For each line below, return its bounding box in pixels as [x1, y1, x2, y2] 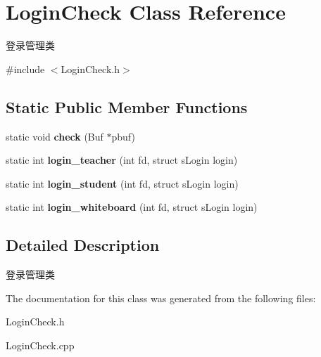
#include [6, 61, 45, 76]
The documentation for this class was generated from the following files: [6, 290, 316, 305]
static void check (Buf [6, 129, 103, 143]
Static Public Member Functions [6, 96, 248, 117]
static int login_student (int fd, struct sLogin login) [6, 176, 239, 190]
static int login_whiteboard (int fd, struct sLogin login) [6, 200, 258, 214]
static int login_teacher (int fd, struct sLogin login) [6, 152, 238, 167]
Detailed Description [6, 234, 160, 256]
